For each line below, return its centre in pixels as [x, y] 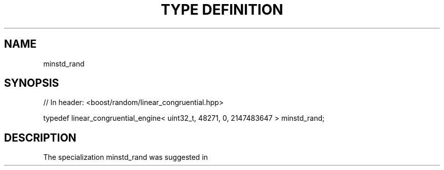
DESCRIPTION [40, 138]
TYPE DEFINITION [222, 10]
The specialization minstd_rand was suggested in [126, 157]
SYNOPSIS [32, 83]
